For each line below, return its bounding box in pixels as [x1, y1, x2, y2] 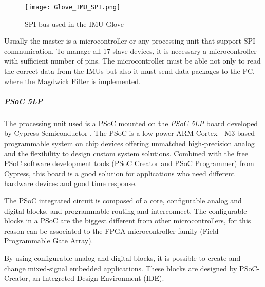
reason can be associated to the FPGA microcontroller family [4, 225, 198, 236]
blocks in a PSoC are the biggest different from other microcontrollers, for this [4, 215, 251, 226]
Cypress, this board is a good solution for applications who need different [4, 168, 235, 178]
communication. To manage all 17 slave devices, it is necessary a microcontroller [4, 45, 257, 56]
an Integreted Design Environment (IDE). [32, 273, 164, 283]
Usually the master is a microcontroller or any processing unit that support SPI [4, 35, 256, 46]
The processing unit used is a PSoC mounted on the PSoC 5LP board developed [4, 117, 258, 128]
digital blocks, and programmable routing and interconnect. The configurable [4, 205, 247, 216]
